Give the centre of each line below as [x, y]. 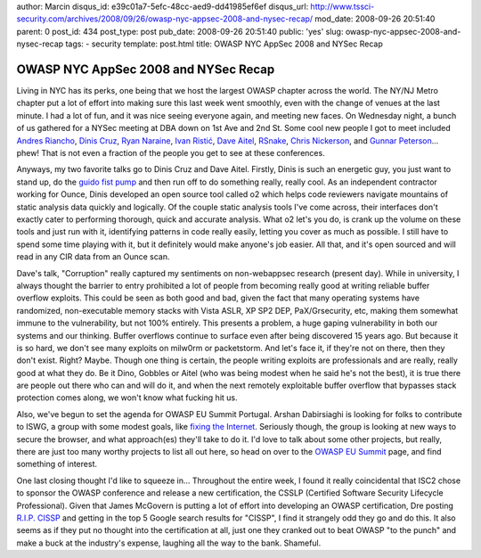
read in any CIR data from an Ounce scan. [93, 257]
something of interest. [57, 464]
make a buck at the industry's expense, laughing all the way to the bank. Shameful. [169, 543]
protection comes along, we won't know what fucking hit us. [127, 398]
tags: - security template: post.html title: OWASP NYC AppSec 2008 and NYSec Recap [224, 44]
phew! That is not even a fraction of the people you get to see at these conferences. [171, 153]
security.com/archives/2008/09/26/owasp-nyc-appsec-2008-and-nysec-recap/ [165, 19]
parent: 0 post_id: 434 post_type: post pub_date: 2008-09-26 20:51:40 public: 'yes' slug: [180, 31]
